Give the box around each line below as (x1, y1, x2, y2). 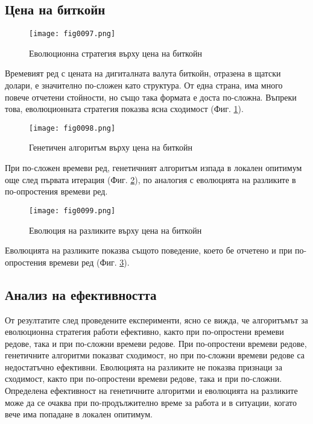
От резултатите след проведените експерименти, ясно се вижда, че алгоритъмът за (5, 313, 308, 326)
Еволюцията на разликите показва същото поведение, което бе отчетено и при (5, 244, 292, 257)
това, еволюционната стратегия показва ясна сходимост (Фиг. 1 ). (5, 102, 244, 115)
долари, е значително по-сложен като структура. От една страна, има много (5, 79, 283, 92)
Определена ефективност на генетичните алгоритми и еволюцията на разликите (5, 384, 298, 397)
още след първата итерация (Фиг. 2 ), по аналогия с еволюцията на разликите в (5, 173, 296, 185)
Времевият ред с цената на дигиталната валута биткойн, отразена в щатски (5, 67, 281, 79)
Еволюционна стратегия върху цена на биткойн (29, 46, 203, 59)
